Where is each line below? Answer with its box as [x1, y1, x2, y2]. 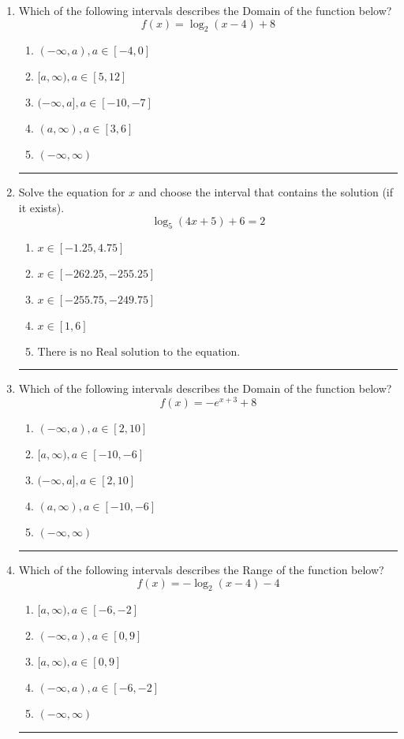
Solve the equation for [18, 184, 125, 200]
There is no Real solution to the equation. [37, 347, 241, 359]
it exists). [18, 199, 65, 215]
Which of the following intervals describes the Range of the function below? [18, 562, 384, 578]
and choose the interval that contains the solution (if [138, 184, 394, 200]
